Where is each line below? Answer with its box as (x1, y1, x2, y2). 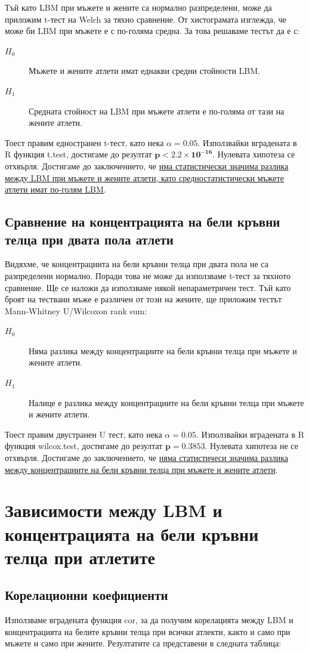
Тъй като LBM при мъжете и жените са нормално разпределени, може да (5, 1, 272, 13)
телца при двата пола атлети (5, 230, 174, 248)
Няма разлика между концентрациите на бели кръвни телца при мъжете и (29, 344, 297, 357)
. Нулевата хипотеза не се (205, 440, 298, 452)
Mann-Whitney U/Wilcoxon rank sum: (5, 304, 147, 317)
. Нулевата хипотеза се (212, 148, 295, 160)
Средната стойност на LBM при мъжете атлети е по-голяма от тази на (29, 104, 285, 117)
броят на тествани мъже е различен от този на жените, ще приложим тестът (5, 293, 282, 305)
